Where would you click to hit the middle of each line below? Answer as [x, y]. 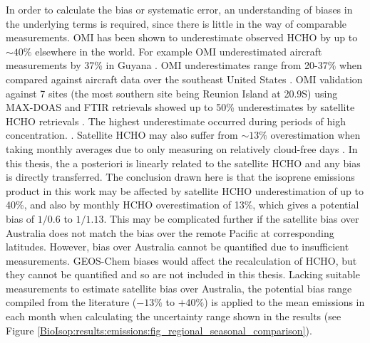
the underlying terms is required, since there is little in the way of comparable [176, 23]
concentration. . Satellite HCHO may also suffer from [122, 135]
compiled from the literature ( [71, 302]
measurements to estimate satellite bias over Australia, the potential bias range [179, 288]
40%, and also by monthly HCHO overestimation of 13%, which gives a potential [183, 205]
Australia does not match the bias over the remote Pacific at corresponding [170, 232]
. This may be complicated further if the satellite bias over [231, 218]
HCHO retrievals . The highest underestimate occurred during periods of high [176, 121]
